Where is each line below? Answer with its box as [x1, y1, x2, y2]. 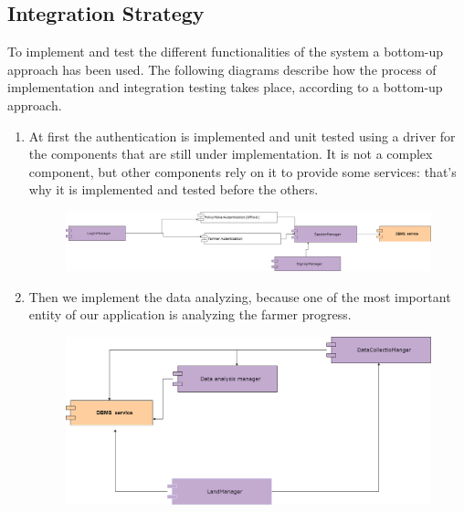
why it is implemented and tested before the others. [28, 180, 319, 199]
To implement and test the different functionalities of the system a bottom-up [7, 42, 444, 61]
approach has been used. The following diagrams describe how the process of [7, 59, 437, 78]
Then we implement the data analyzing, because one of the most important [28, 287, 451, 306]
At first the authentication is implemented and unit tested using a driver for [28, 126, 456, 145]
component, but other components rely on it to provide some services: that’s [28, 162, 457, 181]
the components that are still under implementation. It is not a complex [28, 144, 433, 163]
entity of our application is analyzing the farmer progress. [28, 305, 352, 324]
